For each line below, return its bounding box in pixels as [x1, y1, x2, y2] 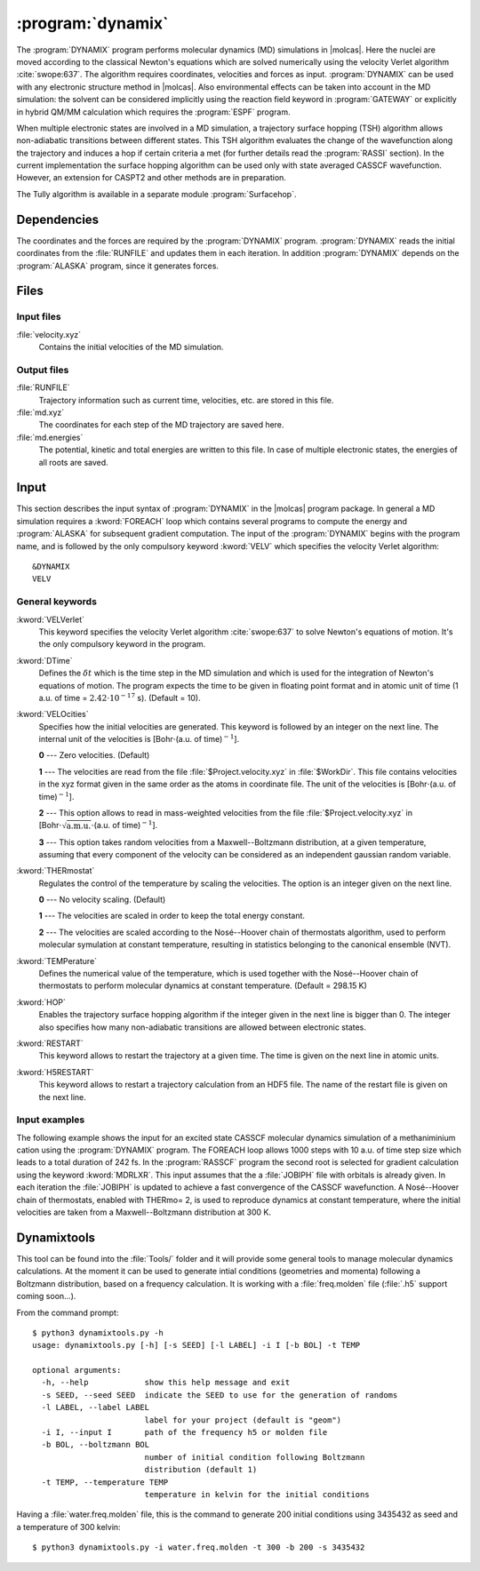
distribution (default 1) [144, 1464, 258, 1475]
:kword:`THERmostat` [16, 865, 95, 876]
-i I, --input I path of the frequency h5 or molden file [41, 1427, 328, 1438]
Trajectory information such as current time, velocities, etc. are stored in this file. [38, 395, 334, 405]
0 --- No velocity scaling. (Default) [38, 894, 166, 905]
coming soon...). [16, 1291, 76, 1302]
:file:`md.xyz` [16, 407, 65, 418]
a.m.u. [66, 821, 92, 831]
